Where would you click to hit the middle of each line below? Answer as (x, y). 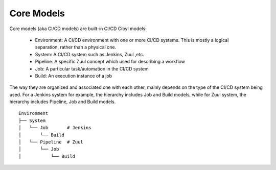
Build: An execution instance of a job (74, 76)
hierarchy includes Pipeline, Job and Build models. (63, 102)
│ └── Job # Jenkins (55, 128)
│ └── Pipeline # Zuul (51, 142)
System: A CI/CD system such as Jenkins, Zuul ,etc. (89, 54)
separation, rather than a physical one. (76, 47)
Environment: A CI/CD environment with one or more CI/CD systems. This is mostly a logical (132, 40)
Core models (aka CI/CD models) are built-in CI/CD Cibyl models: (78, 29)
